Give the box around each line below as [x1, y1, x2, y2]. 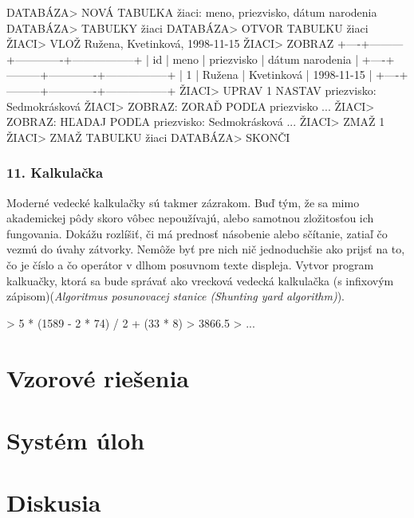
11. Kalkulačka [6, 163, 104, 182]
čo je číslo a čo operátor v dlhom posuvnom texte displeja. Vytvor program [6, 256, 374, 273]
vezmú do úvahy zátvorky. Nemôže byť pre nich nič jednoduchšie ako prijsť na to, [6, 241, 405, 257]
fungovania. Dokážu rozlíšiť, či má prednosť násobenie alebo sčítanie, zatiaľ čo [6, 225, 388, 241]
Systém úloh [6, 423, 145, 456]
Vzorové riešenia [6, 361, 190, 394]
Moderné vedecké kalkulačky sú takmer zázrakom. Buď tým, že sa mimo [6, 194, 360, 210]
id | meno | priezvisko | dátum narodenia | [152, 50, 359, 67]
